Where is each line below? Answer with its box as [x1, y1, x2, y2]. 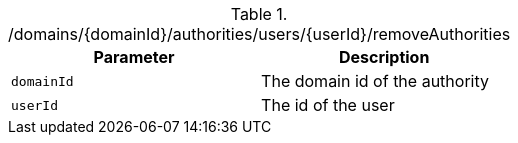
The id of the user [261, 95, 395, 115]
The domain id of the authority [261, 71, 489, 91]
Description [338, 47, 430, 67]
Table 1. [230, 4, 288, 24]
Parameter [93, 47, 175, 67]
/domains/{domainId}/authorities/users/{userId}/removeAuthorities [8, 24, 511, 44]
